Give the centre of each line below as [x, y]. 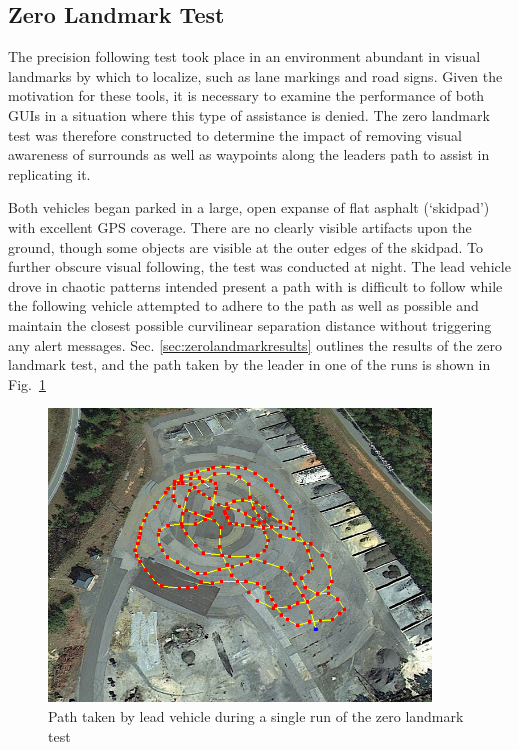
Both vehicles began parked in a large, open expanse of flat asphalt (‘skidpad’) [249, 207]
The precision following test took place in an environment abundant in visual [244, 56]
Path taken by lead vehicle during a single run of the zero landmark [256, 716]
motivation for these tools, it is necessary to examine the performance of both [246, 95]
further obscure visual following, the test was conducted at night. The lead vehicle [259, 266]
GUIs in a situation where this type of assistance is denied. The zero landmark [249, 114]
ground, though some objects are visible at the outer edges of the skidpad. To [245, 246]
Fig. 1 [27, 383]
